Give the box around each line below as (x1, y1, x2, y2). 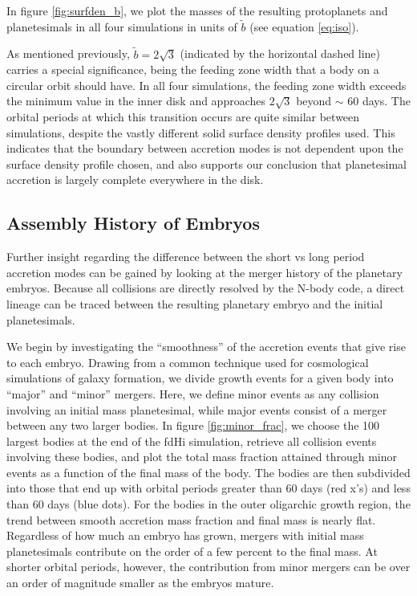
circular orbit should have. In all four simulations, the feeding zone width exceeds (6, 76, 407, 93)
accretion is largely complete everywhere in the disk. (6, 171, 264, 188)
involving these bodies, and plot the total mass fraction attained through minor (6, 448, 397, 465)
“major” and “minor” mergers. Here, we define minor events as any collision (6, 385, 379, 402)
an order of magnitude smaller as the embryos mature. (6, 574, 274, 591)
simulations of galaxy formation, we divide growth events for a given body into (6, 369, 394, 386)
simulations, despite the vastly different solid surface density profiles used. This (6, 124, 395, 141)
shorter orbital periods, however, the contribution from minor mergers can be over (6, 558, 411, 575)
